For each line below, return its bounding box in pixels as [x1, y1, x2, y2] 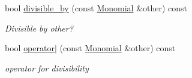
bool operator [5, 42, 55, 54]
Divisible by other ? [5, 21, 73, 34]
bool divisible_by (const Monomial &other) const [5, 2, 188, 14]
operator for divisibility [5, 61, 89, 74]
